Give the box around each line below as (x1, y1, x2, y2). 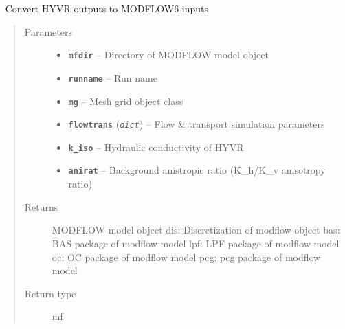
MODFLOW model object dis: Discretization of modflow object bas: (52, 223, 340, 237)
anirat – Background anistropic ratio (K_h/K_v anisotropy (68, 163, 326, 177)
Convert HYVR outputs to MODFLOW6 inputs (5, 1, 209, 15)
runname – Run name (68, 70, 157, 84)
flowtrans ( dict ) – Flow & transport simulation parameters (68, 117, 325, 131)
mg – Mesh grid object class (68, 93, 183, 108)
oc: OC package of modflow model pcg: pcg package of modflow (52, 249, 321, 264)
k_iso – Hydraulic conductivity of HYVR (68, 139, 244, 154)
